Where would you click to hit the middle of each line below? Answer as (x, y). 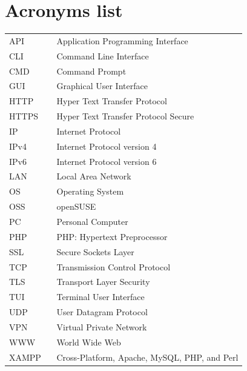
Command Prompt (91, 71)
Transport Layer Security (103, 282)
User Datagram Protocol (102, 312)
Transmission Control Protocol (114, 266)
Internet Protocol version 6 (107, 161)
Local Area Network (94, 176)
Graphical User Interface (102, 86)
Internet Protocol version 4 (107, 146)
